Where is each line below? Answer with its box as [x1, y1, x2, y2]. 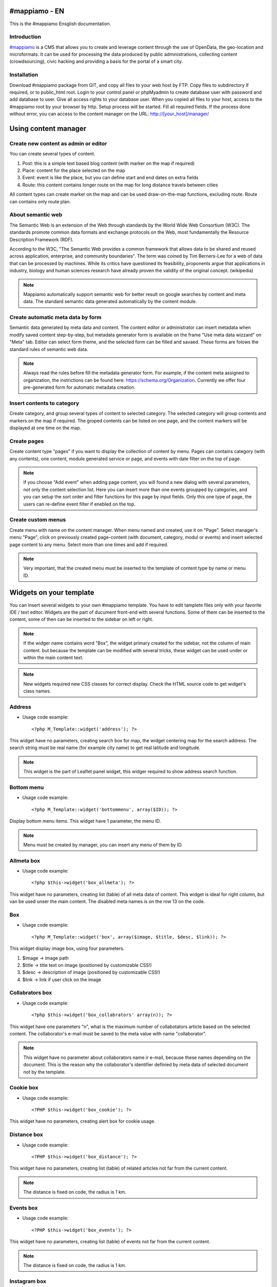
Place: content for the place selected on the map [22, 167, 126, 173]
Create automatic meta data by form [9, 314, 102, 321]
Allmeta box [9, 857, 41, 864]
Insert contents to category [9, 399, 80, 407]
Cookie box [9, 1084, 38, 1091]
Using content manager [9, 124, 87, 133]
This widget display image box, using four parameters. [9, 945, 125, 952]
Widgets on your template [9, 588, 94, 597]
